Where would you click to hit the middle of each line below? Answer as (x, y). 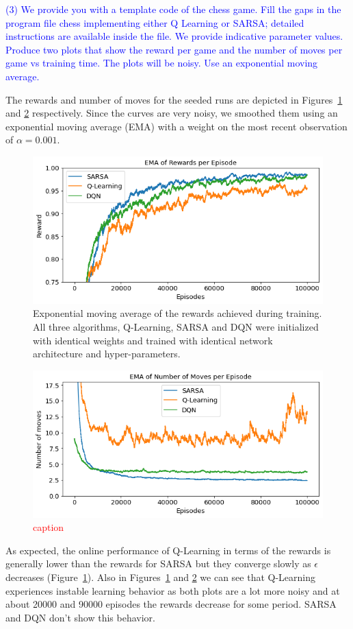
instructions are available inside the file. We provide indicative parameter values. (174, 36)
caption (49, 527)
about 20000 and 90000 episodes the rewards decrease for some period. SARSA (171, 604)
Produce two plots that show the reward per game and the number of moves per (174, 49)
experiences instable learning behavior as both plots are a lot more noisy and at (173, 590)
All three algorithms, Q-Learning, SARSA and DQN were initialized (176, 327)
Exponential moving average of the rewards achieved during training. (178, 313)
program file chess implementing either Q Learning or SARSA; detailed (155, 22)
